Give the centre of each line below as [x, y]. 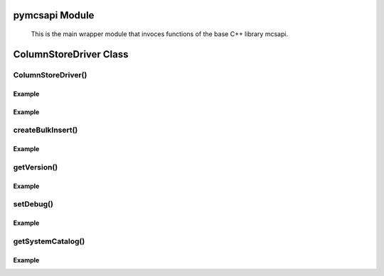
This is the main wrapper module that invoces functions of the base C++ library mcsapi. [159, 34]
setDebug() [33, 204]
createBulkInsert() [46, 130]
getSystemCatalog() [49, 241]
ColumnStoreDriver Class [71, 54]
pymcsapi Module [54, 15]
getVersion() [36, 167]
